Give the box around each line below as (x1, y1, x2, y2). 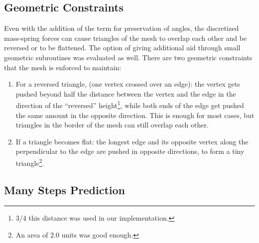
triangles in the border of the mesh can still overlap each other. (15, 120, 209, 130)
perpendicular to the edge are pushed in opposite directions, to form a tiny (15, 146, 245, 156)
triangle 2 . (15, 156, 44, 168)
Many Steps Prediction (4, 182, 126, 197)
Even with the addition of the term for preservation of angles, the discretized (4, 23, 239, 33)
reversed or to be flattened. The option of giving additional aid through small (4, 42, 241, 53)
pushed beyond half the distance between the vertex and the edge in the (15, 88, 236, 99)
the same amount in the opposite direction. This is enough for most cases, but (15, 110, 255, 120)
